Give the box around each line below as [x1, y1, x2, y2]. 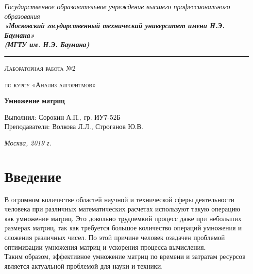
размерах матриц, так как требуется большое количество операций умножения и [4, 223, 242, 233]
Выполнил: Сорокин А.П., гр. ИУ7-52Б [4, 112, 120, 122]
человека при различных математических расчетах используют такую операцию [4, 204, 240, 214]
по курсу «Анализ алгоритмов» [4, 79, 96, 89]
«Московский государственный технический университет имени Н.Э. [4, 20, 225, 31]
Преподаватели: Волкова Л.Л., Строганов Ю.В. [4, 121, 143, 131]
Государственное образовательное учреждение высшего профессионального [4, 1, 230, 11]
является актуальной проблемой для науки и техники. [4, 260, 163, 271]
